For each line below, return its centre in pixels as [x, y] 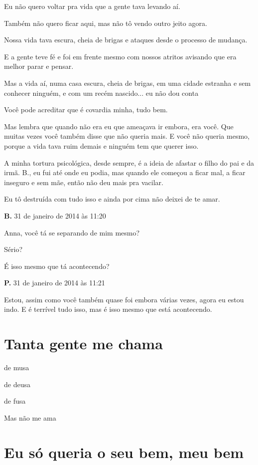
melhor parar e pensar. [39, 66]
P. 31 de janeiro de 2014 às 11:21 [55, 283]
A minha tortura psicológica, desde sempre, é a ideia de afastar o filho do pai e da [129, 162]
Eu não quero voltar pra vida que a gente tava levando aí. [92, 6]
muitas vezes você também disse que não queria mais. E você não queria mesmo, [127, 136]
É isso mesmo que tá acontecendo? [57, 266]
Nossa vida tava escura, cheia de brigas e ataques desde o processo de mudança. [126, 40]
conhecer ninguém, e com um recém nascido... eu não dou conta [101, 93]
